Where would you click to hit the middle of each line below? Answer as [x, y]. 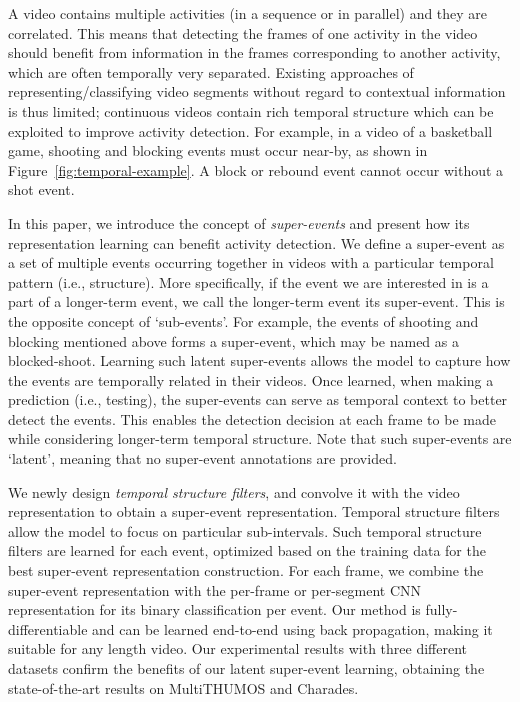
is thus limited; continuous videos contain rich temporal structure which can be [251, 110]
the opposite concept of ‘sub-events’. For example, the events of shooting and [243, 320]
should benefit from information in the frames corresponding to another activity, [254, 52]
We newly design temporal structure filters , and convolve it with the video [234, 491]
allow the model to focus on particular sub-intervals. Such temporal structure [245, 530]
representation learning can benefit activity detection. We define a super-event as [256, 242]
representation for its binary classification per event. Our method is [214, 609]
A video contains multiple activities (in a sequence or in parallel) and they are [248, 13]
